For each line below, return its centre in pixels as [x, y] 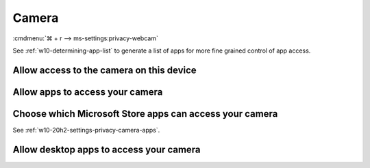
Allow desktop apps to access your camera [107, 149]
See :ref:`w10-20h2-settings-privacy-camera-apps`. [86, 130]
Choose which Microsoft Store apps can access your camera [145, 114]
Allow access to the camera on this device [104, 70]
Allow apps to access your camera [88, 92]
